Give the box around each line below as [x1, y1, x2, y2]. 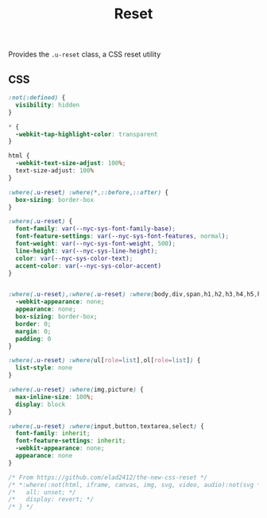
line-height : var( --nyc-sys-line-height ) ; [15, 247, 158, 255]
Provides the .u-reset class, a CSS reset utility [8, 49, 161, 60]
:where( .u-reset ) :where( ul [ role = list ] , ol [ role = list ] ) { [8, 357, 201, 365]
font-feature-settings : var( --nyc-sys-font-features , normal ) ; [15, 232, 229, 241]
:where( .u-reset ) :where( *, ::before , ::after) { [8, 188, 169, 196]
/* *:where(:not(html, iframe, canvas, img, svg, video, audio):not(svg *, [8, 481, 265, 489]
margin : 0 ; [15, 327, 52, 335]
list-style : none [15, 364, 73, 372]
